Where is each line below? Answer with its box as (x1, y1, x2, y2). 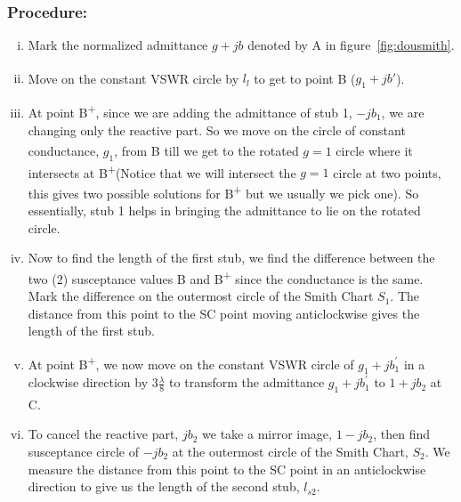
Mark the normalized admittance (28, 36, 208, 54)
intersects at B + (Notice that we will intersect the (28, 160, 296, 182)
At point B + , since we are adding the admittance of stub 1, (28, 101, 352, 121)
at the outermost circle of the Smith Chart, (172, 441, 408, 460)
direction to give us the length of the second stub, (28, 477, 300, 496)
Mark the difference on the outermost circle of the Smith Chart (28, 287, 374, 305)
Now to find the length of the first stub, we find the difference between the (28, 248, 435, 267)
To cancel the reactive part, (28, 425, 179, 443)
